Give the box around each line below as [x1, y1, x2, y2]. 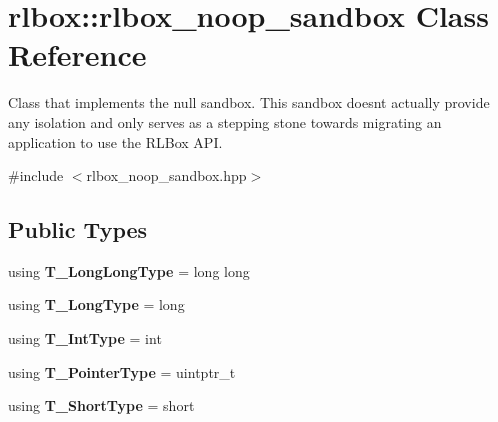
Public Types [8, 214, 148, 245]
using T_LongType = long [8, 294, 185, 315]
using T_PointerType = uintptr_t [8, 361, 236, 382]
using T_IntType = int [8, 328, 162, 349]
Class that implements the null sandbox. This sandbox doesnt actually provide [8, 92, 490, 113]
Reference [8, 34, 147, 75]
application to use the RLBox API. [8, 131, 223, 152]
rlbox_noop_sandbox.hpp [86, 165, 247, 186]
